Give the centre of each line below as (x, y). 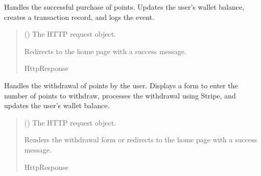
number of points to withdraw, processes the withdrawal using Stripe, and (120, 95)
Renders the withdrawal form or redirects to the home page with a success (141, 140)
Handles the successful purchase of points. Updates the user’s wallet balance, (124, 7)
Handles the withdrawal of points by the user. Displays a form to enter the (121, 85)
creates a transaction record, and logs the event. (79, 17)
